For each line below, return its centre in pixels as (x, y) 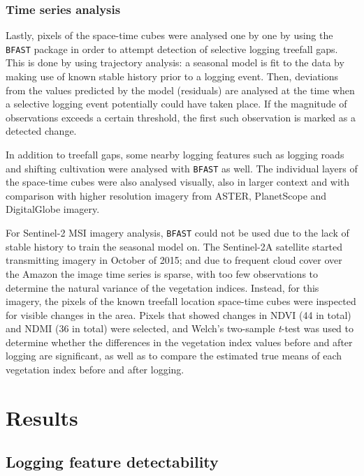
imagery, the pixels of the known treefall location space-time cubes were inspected (181, 301)
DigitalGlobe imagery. (53, 209)
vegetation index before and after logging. (95, 370)
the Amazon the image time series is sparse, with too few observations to (162, 273)
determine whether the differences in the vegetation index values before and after (179, 342)
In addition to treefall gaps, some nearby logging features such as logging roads (175, 155)
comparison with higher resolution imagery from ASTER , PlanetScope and (166, 195)
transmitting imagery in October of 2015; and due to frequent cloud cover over (174, 260)
